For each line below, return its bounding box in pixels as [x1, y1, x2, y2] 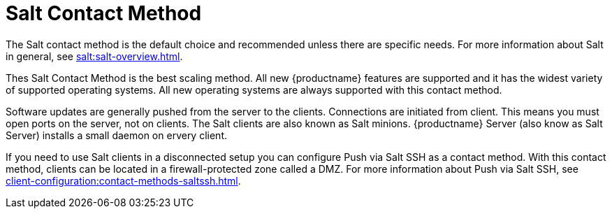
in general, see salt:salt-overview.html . [6, 50, 183, 62]
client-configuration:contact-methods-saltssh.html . [6, 174, 241, 187]
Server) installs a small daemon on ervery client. [6, 129, 228, 141]
